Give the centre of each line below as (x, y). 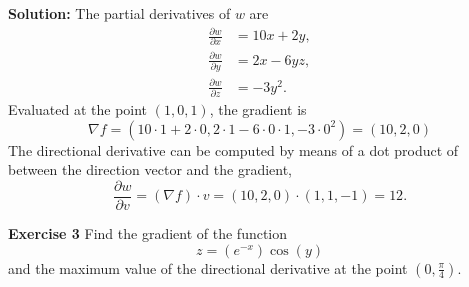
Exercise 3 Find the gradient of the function (148, 233)
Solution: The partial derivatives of (119, 13)
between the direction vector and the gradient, (150, 169)
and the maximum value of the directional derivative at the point (208, 267)
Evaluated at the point (78, 109)
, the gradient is (258, 109)
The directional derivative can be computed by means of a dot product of (233, 149)
